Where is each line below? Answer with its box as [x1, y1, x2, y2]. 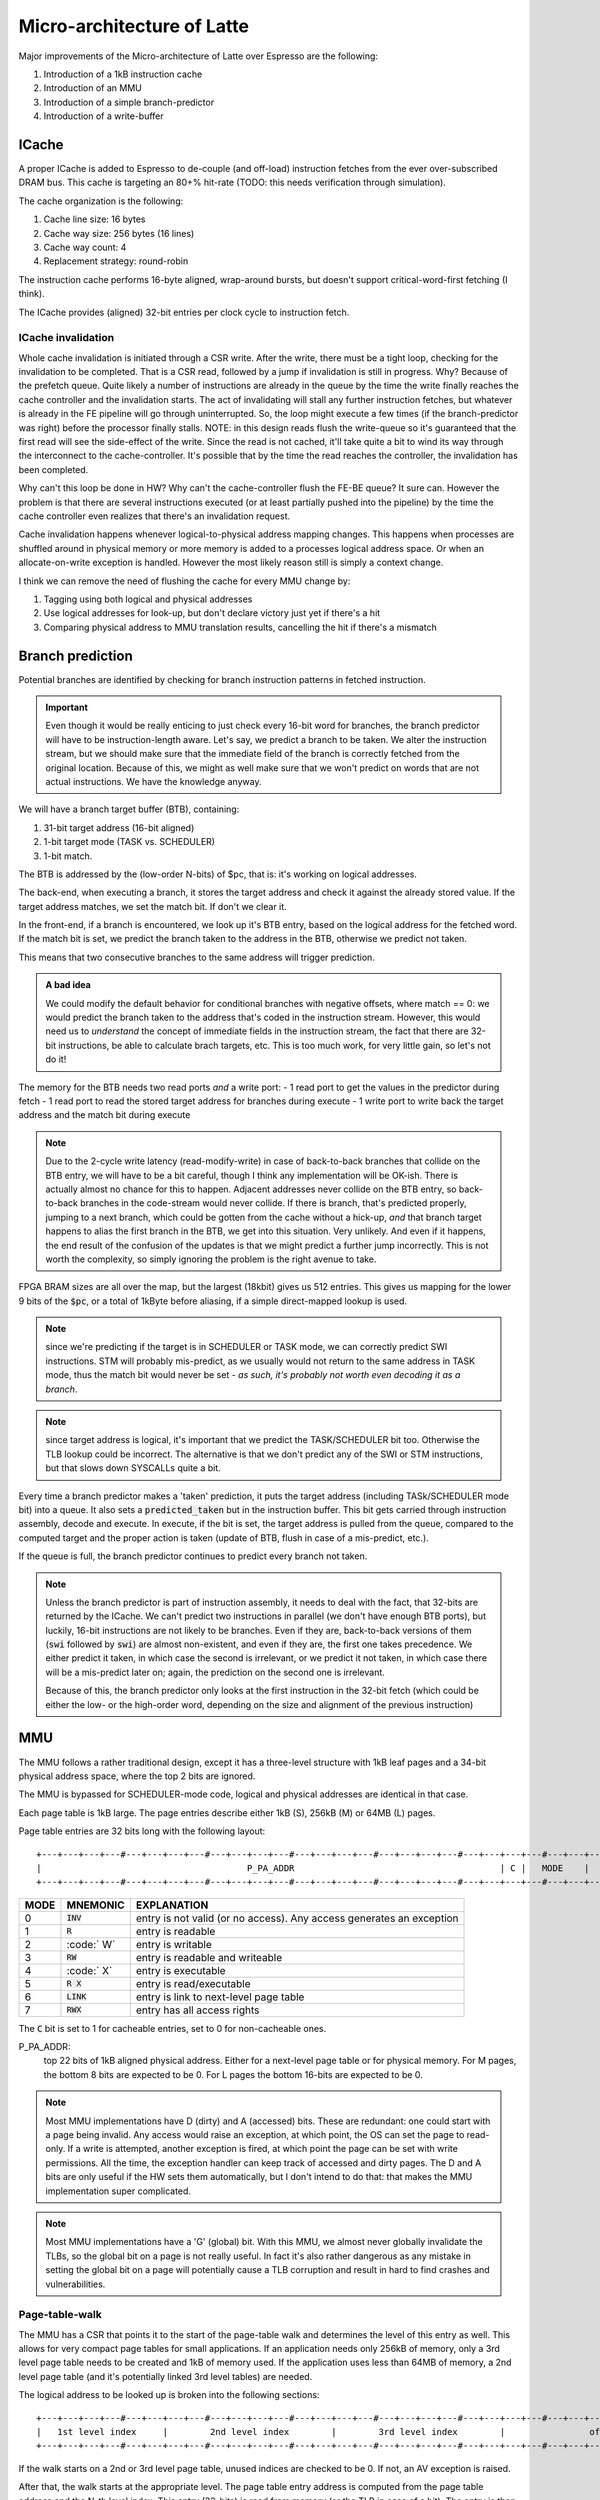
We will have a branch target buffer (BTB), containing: [18, 803, 240, 815]
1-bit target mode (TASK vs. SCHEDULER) [43, 836, 215, 848]
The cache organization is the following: [18, 195, 184, 207]
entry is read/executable [135, 1976, 251, 1990]
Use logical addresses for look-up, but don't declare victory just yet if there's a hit [43, 607, 381, 619]
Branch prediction [18, 647, 134, 664]
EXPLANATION [135, 1898, 209, 1912]
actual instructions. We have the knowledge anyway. [45, 775, 262, 787]
